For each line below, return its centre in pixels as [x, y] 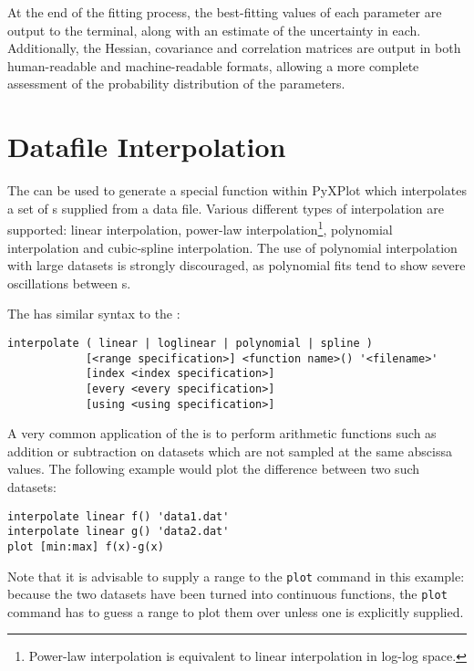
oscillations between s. [69, 283]
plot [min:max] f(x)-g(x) [86, 546]
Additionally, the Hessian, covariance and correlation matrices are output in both [234, 48]
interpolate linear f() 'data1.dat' [118, 516]
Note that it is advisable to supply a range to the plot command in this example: [236, 576]
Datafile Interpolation [147, 147]
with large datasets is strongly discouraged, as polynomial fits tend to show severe [237, 265]
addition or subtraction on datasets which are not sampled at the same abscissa [230, 451]
